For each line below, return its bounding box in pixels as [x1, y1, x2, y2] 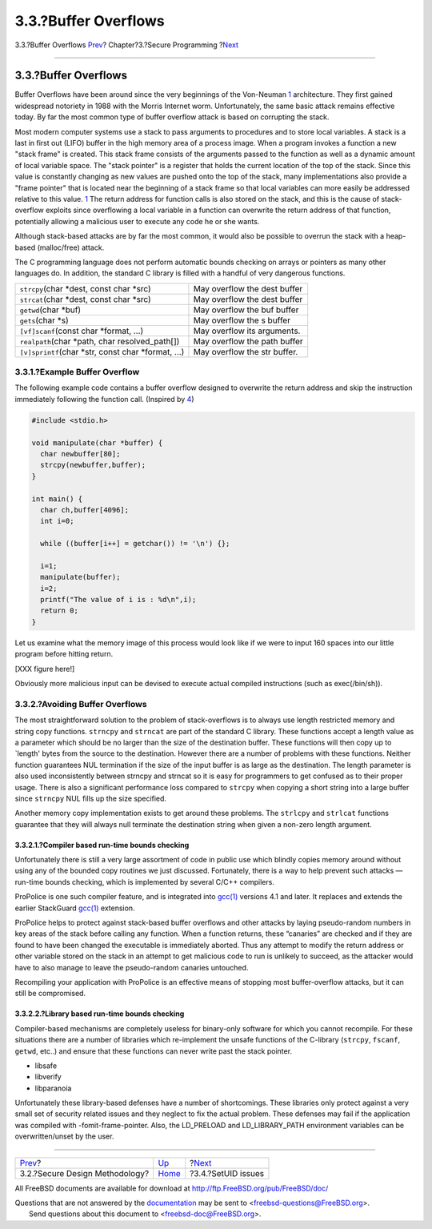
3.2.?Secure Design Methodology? [19, 1167, 150, 1179]
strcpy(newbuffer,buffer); [40, 460, 146, 470]
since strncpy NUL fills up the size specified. [14, 793, 167, 803]
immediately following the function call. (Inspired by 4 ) [14, 394, 194, 404]
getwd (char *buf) [19, 304, 82, 315]
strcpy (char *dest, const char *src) [19, 283, 151, 294]
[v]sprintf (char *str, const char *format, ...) [19, 346, 185, 357]
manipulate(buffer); [40, 572, 121, 582]
